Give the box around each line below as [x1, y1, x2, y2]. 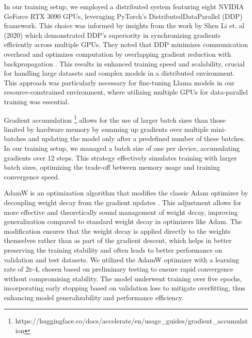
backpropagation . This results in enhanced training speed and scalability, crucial [4, 58, 245, 68]
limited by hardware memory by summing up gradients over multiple [4, 124, 209, 134]
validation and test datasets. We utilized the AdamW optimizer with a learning [4, 254, 239, 264]
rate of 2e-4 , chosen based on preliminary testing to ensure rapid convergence [4, 264, 234, 274]
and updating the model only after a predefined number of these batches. [28, 133, 246, 144]
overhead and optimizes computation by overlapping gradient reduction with [4, 48, 231, 59]
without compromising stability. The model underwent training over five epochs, [4, 273, 242, 283]
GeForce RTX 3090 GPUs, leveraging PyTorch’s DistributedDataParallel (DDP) [4, 11, 243, 21]
